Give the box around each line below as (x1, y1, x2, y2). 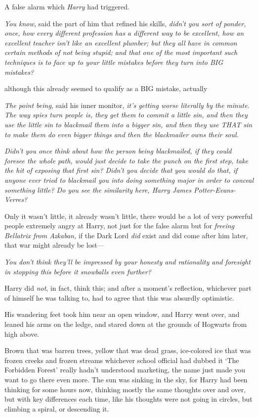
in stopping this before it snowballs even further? (4, 266, 151, 276)
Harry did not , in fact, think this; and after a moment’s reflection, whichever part (4, 283, 252, 293)
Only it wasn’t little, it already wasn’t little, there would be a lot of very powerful (4, 210, 253, 221)
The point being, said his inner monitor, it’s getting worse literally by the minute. (4, 100, 250, 110)
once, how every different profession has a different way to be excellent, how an (4, 28, 244, 38)
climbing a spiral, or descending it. (4, 403, 109, 414)
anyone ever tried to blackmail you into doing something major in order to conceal (4, 174, 254, 185)
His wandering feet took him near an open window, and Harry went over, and (4, 309, 240, 319)
